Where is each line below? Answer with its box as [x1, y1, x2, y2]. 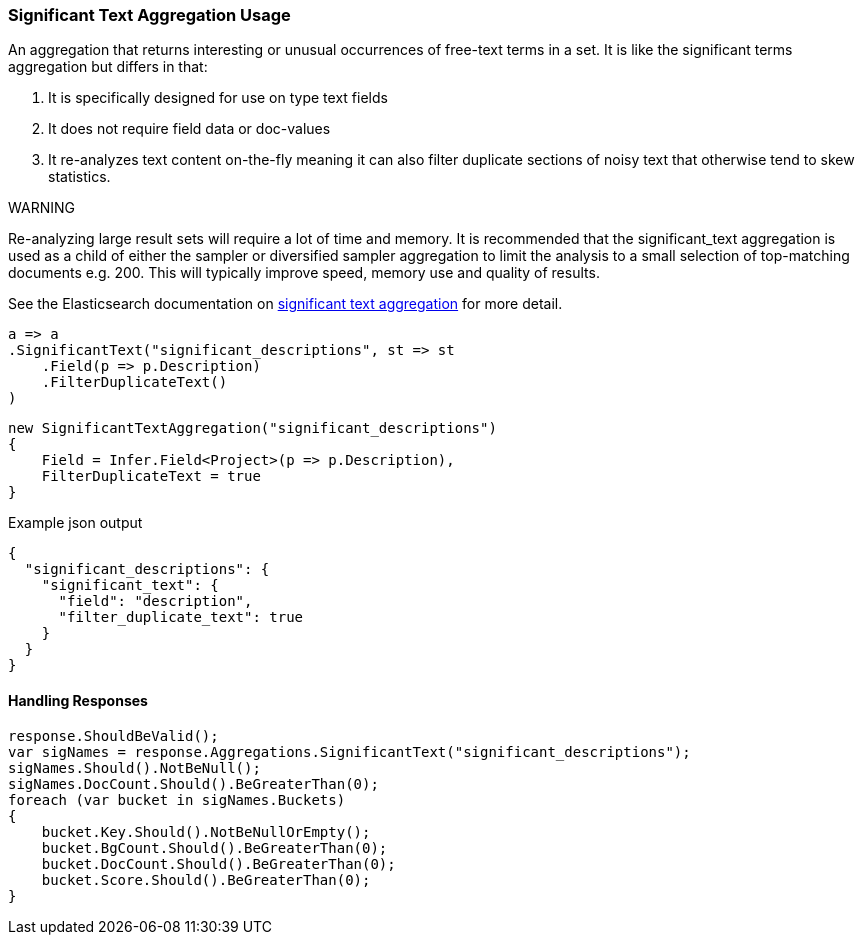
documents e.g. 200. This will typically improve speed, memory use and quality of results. [8, 264, 600, 282]
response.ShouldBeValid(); [8, 727, 219, 744]
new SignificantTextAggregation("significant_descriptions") [8, 420, 497, 437]
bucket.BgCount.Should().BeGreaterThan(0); [41, 839, 388, 856]
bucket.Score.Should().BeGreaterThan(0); [41, 871, 371, 888]
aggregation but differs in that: [8, 58, 208, 76]
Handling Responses [8, 691, 148, 709]
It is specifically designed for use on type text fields [48, 89, 388, 107]
